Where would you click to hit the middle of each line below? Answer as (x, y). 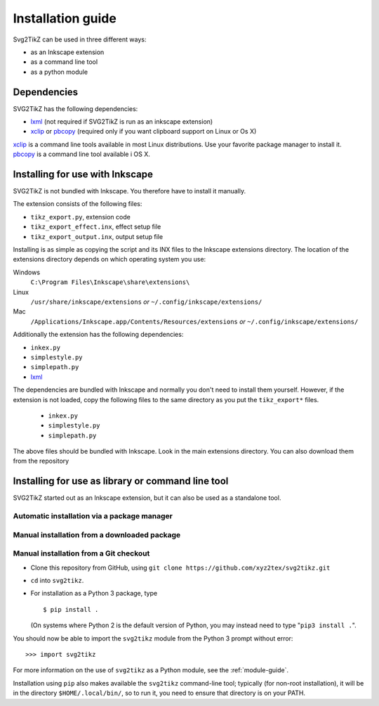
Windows (27, 272)
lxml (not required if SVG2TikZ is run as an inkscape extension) (122, 122)
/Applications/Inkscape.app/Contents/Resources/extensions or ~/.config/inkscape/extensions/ (194, 321)
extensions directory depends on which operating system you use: (109, 259)
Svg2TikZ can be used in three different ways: (80, 39)
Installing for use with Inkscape (83, 174)
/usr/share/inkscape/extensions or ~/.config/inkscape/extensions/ (146, 302)
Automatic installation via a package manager (93, 516)
